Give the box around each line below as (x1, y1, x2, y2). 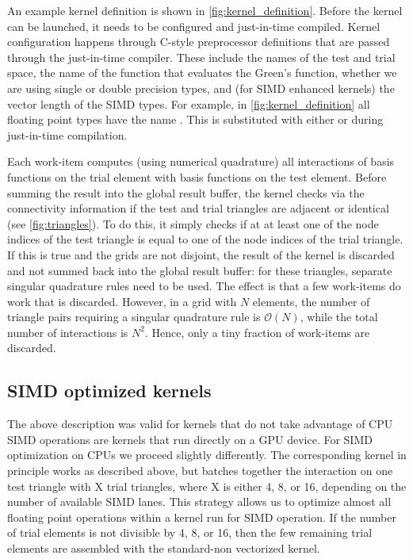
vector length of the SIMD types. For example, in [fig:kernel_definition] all (7, 95, 370, 112)
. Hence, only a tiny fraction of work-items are (144, 324, 370, 340)
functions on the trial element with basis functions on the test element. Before (7, 168, 387, 185)
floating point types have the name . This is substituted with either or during (7, 111, 384, 128)
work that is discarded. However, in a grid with (7, 293, 237, 309)
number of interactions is (7, 324, 128, 340)
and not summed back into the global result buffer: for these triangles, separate (7, 262, 392, 278)
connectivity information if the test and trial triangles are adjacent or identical (7, 200, 389, 216)
